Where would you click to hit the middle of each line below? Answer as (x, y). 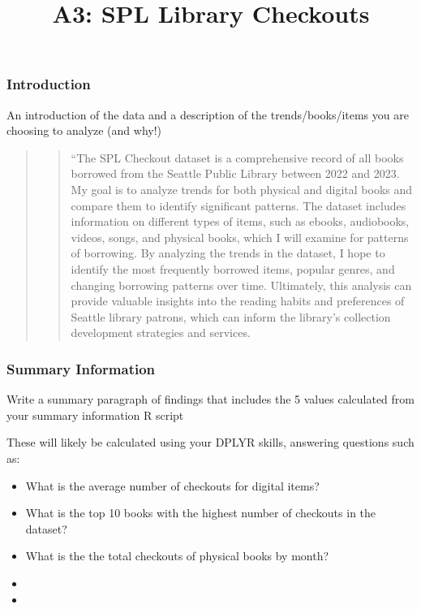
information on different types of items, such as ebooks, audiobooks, (240, 221)
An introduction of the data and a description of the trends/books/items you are (208, 114)
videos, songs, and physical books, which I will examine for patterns (240, 237)
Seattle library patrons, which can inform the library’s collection (231, 316)
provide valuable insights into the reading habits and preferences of (238, 301)
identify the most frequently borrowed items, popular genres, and (233, 269)
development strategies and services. (161, 333)
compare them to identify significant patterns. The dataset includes (238, 205)
